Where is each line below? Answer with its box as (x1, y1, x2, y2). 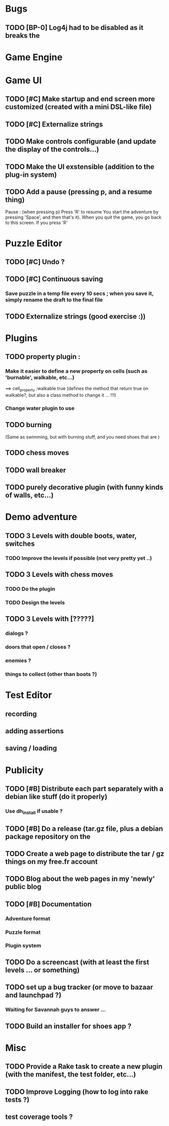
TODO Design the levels (5, 599, 65, 606)
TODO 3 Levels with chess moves (5, 570, 113, 579)
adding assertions (5, 726, 64, 735)
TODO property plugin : (5, 353, 81, 361)
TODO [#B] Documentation (5, 900, 92, 908)
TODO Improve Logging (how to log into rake (5, 1087, 149, 1096)
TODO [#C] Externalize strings (5, 120, 103, 128)
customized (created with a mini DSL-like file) (5, 102, 152, 112)
